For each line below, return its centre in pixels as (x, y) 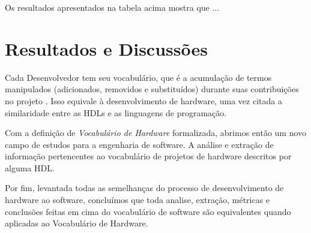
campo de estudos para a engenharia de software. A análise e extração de (139, 144)
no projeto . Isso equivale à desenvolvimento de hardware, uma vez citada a (143, 100)
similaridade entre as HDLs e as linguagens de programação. (116, 112)
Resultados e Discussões (106, 48)
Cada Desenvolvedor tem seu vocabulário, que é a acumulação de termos (138, 77)
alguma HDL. (30, 167)
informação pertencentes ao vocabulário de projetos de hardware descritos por (148, 156)
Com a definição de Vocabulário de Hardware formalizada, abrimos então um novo (156, 133)
